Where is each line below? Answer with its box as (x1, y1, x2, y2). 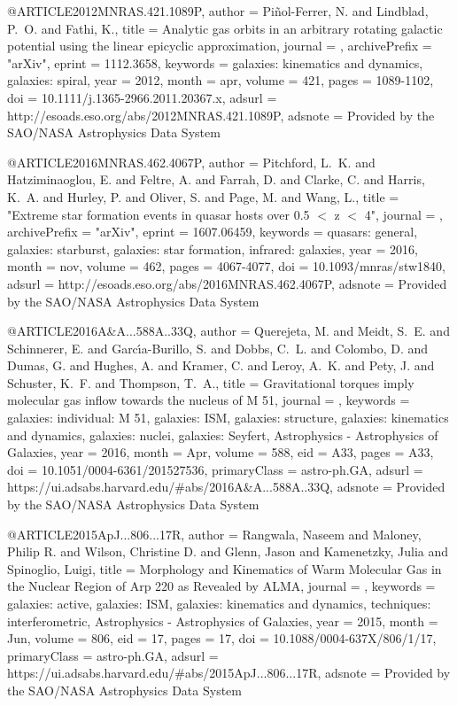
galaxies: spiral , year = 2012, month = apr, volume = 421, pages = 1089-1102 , (7, 71, 434, 89)
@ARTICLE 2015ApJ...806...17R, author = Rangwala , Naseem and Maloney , (7, 524, 422, 543)
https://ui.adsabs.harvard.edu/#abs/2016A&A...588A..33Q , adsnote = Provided (7, 477, 445, 496)
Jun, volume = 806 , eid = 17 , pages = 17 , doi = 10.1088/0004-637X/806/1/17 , (7, 629, 437, 648)
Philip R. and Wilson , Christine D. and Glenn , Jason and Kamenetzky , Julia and (7, 542, 449, 561)
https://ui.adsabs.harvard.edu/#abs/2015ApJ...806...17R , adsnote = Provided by (7, 663, 451, 682)
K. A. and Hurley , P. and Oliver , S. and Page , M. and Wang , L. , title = (7, 187, 399, 206)
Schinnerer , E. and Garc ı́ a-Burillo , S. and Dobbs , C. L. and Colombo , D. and (7, 338, 429, 357)
